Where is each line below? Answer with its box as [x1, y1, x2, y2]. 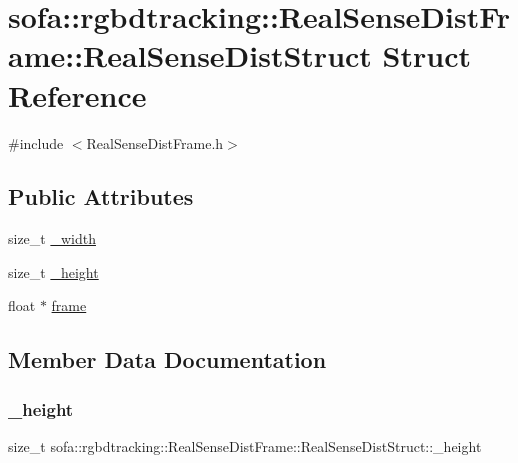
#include [8, 132, 64, 153]
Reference [8, 74, 147, 115]
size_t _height [8, 261, 99, 282]
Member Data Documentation [8, 344, 327, 375]
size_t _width [8, 228, 96, 249]
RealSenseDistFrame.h [86, 132, 224, 153]
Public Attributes [8, 181, 194, 212]
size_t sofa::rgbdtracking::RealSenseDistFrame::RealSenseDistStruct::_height [8, 436, 482, 457]
